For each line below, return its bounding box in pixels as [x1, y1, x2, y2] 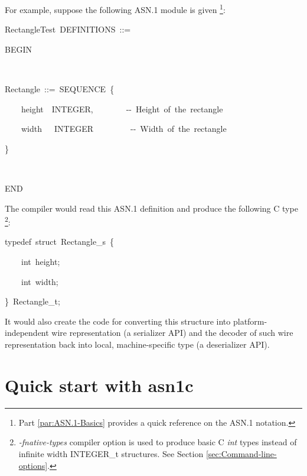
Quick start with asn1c [5, 373, 194, 397]
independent [5, 326, 49, 339]
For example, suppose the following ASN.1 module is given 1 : [5, 2, 226, 15]
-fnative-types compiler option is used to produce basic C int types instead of [18, 436, 297, 448]
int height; [21, 255, 60, 268]
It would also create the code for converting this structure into [5, 315, 231, 327]
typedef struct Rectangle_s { [5, 235, 115, 248]
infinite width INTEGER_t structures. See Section [18, 447, 204, 459]
